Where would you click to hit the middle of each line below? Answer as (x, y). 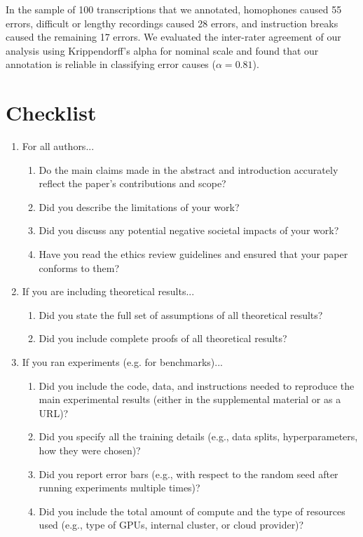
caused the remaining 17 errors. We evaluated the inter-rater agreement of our (173, 37)
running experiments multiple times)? (119, 488)
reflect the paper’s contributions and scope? (132, 183)
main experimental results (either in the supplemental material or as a (190, 399)
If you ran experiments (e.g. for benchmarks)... (122, 362)
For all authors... (58, 146)
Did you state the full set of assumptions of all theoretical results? (181, 314)
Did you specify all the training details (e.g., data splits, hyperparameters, (198, 436)
